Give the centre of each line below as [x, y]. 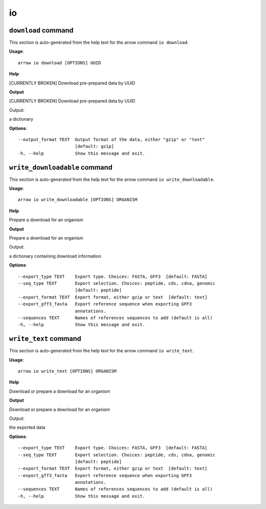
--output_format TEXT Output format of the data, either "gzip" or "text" [111, 139]
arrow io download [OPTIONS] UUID [59, 63]
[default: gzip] [94, 146]
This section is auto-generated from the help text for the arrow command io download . [99, 42]
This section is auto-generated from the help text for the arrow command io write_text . [101, 351]
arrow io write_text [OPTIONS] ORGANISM [67, 371]
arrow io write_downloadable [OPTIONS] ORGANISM [78, 200]
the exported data [27, 427]
